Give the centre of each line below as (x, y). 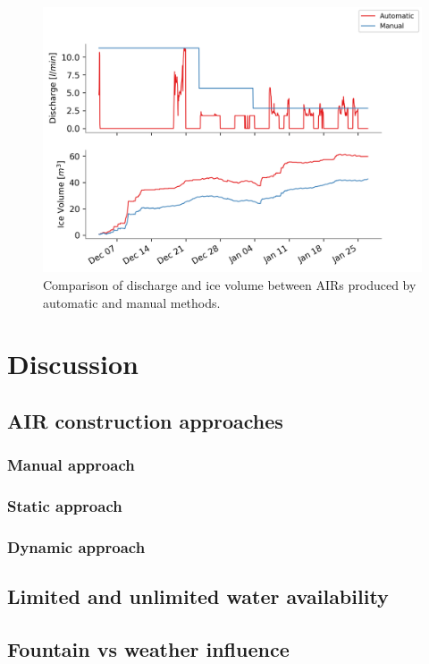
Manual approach (71, 465)
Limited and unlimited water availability (198, 596)
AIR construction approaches (145, 421)
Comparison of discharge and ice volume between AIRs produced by (230, 285)
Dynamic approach (76, 547)
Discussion (73, 364)
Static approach (65, 506)
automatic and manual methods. (132, 302)
